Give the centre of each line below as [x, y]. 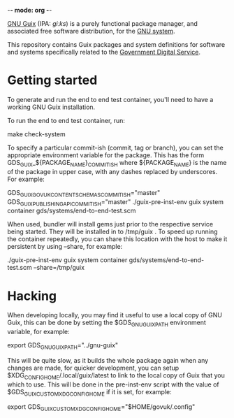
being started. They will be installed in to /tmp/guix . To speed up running [112, 232]
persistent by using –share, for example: [65, 247]
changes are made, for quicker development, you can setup [93, 368]
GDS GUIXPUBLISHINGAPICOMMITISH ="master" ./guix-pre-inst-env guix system [116, 202]
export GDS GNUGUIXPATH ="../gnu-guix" [63, 346]
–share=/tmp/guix [59, 268]
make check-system [37, 134]
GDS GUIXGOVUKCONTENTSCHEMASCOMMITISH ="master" [84, 193]
